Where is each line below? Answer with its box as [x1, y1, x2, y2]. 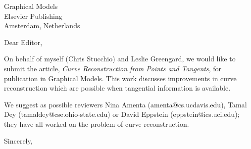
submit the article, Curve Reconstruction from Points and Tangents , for [4, 63, 222, 73]
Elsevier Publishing [4, 10, 62, 21]
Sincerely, [4, 135, 33, 146]
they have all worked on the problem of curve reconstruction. [4, 118, 189, 129]
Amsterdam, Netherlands [4, 20, 80, 31]
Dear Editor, [4, 37, 43, 47]
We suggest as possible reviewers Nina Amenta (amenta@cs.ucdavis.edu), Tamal [4, 99, 247, 109]
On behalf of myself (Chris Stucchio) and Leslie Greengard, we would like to [4, 53, 236, 64]
